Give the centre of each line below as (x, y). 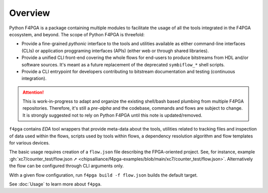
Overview (30, 13)
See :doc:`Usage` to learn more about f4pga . (55, 184)
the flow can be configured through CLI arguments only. (67, 166)
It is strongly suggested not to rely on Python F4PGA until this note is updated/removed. (112, 115)
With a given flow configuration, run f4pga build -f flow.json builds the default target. (103, 175)
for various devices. (30, 143)
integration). (34, 78)
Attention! (33, 92)
